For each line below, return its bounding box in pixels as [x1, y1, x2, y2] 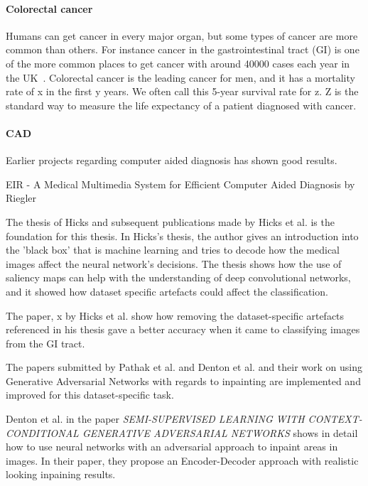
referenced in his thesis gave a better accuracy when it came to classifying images [6, 322, 360, 337]
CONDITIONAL [6, 425, 79, 440]
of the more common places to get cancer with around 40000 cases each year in [6, 55, 350, 70]
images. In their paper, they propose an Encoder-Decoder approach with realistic [6, 453, 359, 468]
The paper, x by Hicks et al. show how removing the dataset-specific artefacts [6, 308, 345, 323]
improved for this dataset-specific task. [6, 387, 174, 402]
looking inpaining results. [6, 467, 116, 482]
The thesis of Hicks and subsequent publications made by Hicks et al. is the [6, 214, 335, 229]
